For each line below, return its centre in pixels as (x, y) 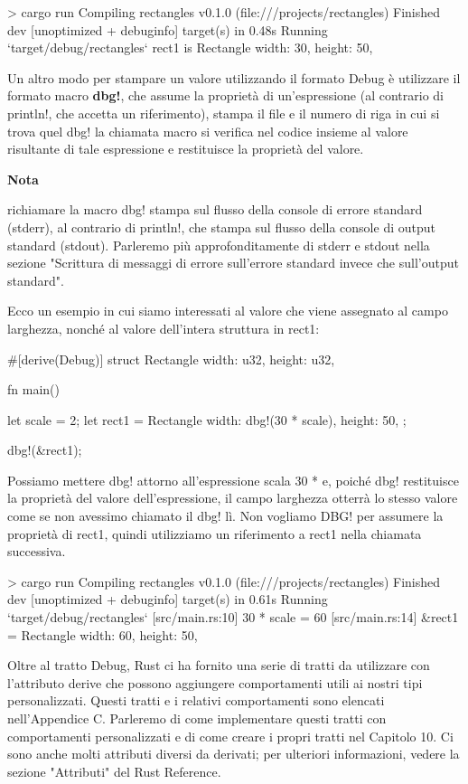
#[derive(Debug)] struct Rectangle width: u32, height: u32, (171, 359)
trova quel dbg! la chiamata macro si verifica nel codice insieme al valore (208, 131)
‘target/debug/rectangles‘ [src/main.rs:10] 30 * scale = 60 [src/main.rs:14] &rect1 (233, 617)
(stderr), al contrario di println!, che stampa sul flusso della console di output (221, 227)
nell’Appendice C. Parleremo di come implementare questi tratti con (197, 718)
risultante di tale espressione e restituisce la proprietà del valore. (186, 149)
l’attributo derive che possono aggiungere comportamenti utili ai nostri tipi (215, 682)
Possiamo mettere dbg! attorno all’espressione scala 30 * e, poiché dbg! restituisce (233, 480)
